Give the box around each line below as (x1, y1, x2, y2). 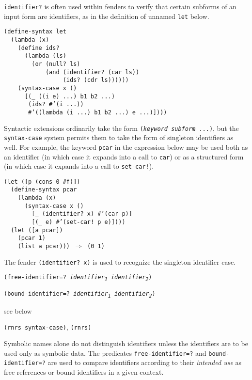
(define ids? (17, 44, 60, 51)
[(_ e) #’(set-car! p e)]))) (31, 219, 126, 226)
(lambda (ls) (24, 52, 66, 60)
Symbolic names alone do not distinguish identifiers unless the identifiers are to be (4, 338, 248, 348)
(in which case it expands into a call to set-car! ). (4, 161, 154, 171)
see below (4, 305, 32, 316)
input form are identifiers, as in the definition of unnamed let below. (4, 11, 209, 21)
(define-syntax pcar (11, 186, 77, 193)
